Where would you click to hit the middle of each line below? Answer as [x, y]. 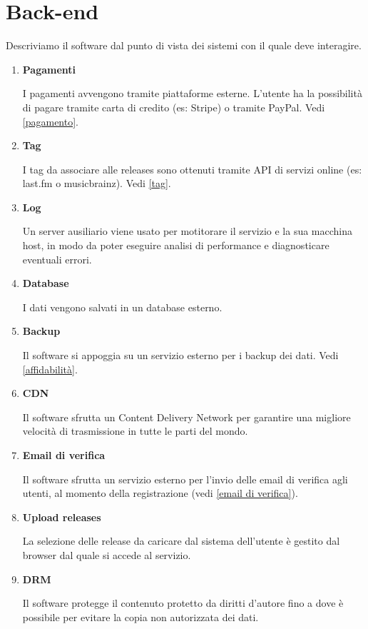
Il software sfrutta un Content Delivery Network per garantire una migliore [186, 417]
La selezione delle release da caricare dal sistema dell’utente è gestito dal [181, 541]
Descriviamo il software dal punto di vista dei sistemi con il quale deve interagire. [184, 45]
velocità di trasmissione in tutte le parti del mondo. [135, 431]
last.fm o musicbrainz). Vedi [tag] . [97, 183]
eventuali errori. [57, 259]
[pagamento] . [50, 121]
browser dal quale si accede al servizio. [107, 554]
